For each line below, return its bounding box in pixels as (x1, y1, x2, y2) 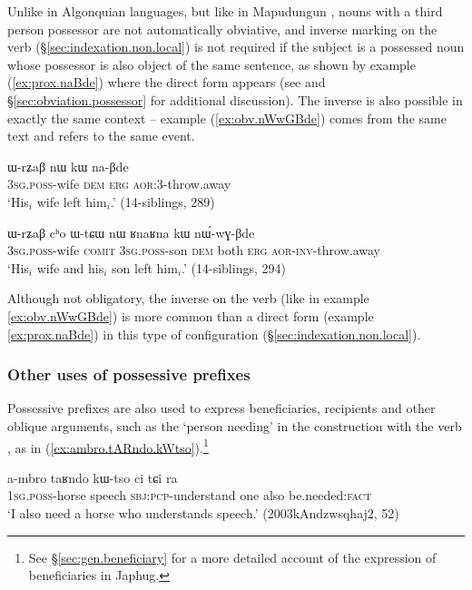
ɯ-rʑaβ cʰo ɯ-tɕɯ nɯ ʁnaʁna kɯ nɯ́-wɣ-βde (7, 222, 255, 241)
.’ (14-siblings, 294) (182, 258, 286, 277)
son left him (112, 258, 178, 277)
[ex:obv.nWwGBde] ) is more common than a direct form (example (7, 306, 374, 325)
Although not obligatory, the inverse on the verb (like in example (7, 289, 369, 308)
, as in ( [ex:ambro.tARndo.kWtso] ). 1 (7, 435, 209, 457)
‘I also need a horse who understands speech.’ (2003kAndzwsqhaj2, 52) (7, 503, 399, 522)
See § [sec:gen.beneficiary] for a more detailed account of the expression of (28, 547, 437, 566)
